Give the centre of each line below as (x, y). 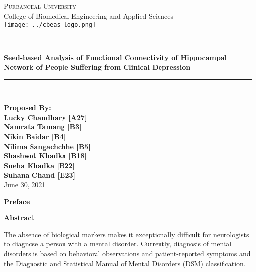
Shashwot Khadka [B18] (45, 156)
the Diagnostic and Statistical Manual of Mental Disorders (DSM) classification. (125, 263)
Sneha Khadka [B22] (39, 165)
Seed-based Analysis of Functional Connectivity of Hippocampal (115, 57)
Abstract (19, 218)
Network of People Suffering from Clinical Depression (97, 67)
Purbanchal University (40, 6)
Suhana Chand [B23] (40, 175)
